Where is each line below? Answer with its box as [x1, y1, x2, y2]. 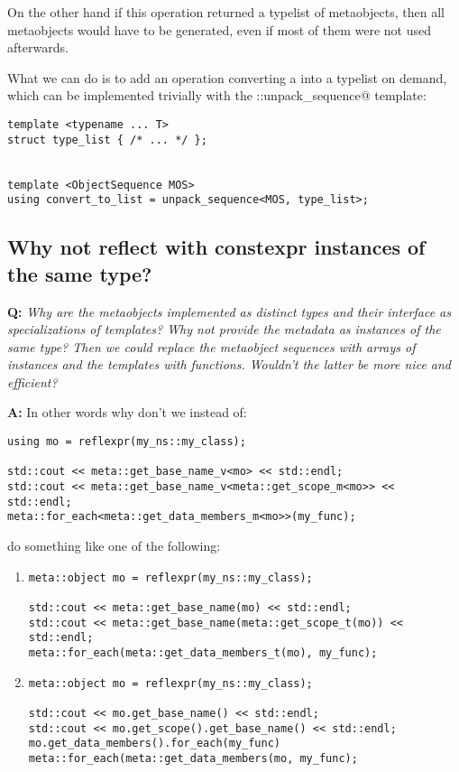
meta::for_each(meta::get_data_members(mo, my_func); [28, 751, 358, 765]
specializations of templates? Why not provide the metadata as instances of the [7, 320, 441, 339]
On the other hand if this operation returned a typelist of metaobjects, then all [7, 3, 445, 21]
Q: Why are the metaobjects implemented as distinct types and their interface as [7, 302, 451, 321]
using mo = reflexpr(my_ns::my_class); [7, 435, 246, 449]
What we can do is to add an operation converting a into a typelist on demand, [7, 68, 447, 87]
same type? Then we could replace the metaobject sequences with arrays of [7, 337, 416, 356]
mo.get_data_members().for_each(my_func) [28, 737, 280, 750]
